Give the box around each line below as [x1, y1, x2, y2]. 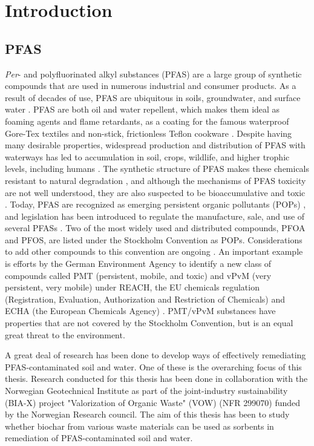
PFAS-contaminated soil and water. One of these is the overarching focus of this [5, 360, 302, 373]
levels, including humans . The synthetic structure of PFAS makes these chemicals [5, 162, 310, 175]
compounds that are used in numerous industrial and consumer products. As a [5, 79, 296, 92]
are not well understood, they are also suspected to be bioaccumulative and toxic [5, 186, 306, 198]
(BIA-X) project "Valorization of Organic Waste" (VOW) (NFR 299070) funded [5, 396, 301, 408]
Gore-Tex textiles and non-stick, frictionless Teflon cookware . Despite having [5, 126, 292, 139]
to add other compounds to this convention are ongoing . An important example [5, 245, 303, 258]
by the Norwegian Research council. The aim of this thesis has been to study [5, 408, 290, 421]
